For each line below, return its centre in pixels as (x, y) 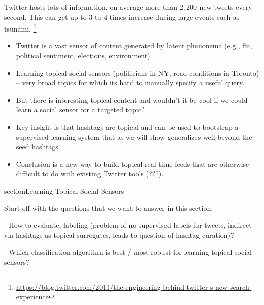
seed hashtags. (38, 147)
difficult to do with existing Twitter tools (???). (90, 174)
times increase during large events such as (174, 17)
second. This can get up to (45, 17)
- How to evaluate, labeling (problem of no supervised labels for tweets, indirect (128, 225)
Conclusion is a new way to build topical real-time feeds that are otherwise (133, 163)
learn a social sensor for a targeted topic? (80, 110)
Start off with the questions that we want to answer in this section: (109, 208)
